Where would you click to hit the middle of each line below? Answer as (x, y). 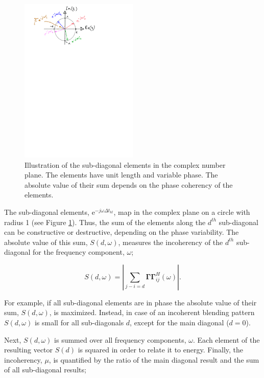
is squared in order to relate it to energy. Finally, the (161, 350)
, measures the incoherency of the (171, 242)
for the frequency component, (79, 252)
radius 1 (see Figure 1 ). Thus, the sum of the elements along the (105, 222)
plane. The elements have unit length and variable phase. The (121, 175)
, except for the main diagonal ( (179, 323)
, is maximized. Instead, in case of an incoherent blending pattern (152, 312)
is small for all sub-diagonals (79, 323)
